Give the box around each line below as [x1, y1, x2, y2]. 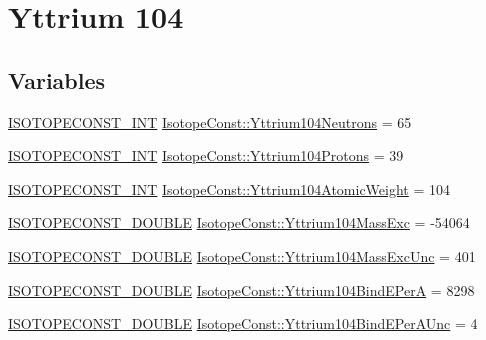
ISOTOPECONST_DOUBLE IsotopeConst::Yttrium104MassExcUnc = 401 [8, 245, 476, 266]
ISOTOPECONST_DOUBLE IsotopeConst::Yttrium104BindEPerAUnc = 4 [8, 313, 478, 334]
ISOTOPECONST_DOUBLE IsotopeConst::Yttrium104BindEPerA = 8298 [8, 279, 475, 300]
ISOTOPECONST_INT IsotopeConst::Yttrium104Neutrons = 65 [8, 111, 412, 132]
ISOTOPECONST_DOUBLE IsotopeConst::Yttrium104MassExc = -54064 [8, 212, 470, 233]
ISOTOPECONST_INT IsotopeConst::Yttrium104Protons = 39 [8, 145, 404, 166]
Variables [8, 64, 106, 95]
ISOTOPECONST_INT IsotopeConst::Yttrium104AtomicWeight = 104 [8, 178, 451, 199]
